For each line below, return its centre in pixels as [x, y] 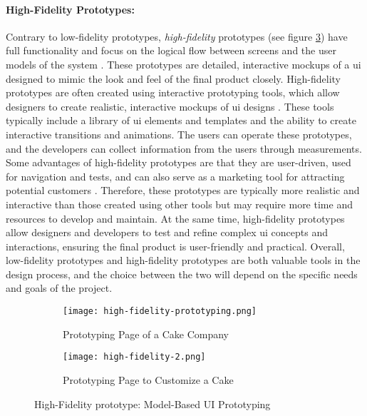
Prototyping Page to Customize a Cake [148, 379]
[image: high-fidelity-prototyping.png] [160, 311]
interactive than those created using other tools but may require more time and [179, 204]
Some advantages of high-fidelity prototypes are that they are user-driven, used [179, 162]
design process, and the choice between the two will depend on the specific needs [182, 274]
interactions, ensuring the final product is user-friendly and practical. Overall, [175, 246]
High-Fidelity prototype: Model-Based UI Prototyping [153, 404]
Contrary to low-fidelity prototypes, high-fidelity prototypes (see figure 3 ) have [177, 36]
